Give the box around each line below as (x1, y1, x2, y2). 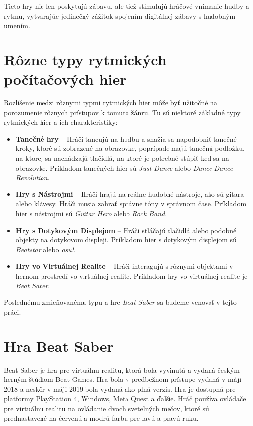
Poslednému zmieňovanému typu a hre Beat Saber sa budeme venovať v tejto (4, 297, 237, 307)
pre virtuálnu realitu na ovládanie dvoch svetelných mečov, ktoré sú (4, 403, 209, 413)
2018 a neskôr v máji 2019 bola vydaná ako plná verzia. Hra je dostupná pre (4, 383, 236, 394)
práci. (4, 306, 21, 317)
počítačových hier (4, 69, 126, 89)
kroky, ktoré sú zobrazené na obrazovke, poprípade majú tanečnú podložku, (15, 143, 245, 153)
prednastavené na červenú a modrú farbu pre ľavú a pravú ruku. (4, 413, 199, 423)
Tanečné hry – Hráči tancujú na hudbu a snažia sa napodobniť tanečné (15, 133, 237, 143)
